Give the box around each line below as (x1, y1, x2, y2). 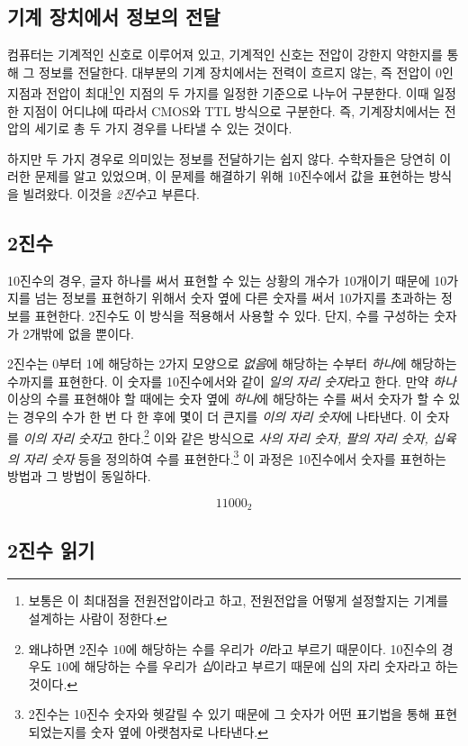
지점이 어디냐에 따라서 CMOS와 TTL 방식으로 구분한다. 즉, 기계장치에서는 (22, 101, 440, 120)
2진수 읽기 (7, 535, 95, 563)
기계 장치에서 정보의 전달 (7, 3, 220, 31)
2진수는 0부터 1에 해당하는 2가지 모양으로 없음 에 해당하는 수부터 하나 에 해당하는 (7, 354, 457, 373)
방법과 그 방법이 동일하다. (7, 467, 151, 486)
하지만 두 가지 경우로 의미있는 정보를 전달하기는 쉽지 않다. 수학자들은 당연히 (7, 149, 436, 168)
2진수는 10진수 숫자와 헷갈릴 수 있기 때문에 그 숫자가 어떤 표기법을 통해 (28, 705, 430, 723)
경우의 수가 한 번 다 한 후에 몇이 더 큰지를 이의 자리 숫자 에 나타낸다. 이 (22, 406, 422, 425)
